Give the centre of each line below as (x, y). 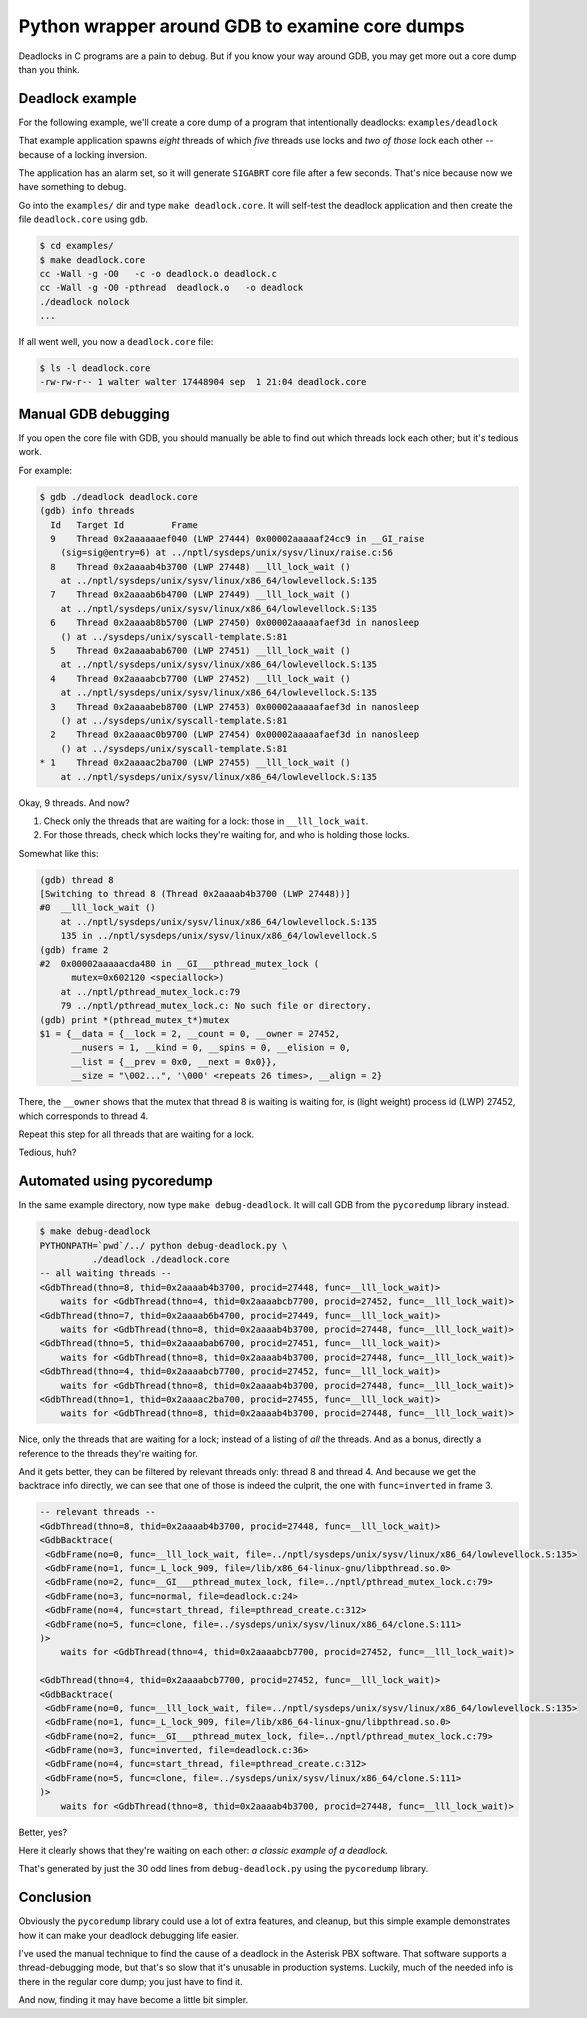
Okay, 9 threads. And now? (74, 802)
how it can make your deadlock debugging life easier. (128, 1935)
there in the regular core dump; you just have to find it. (131, 1981)
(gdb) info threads (87, 511)
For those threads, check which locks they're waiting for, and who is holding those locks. (226, 835)
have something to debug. (72, 187)
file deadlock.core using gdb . (83, 219)
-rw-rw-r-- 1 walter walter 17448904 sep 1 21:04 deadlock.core (203, 382)
